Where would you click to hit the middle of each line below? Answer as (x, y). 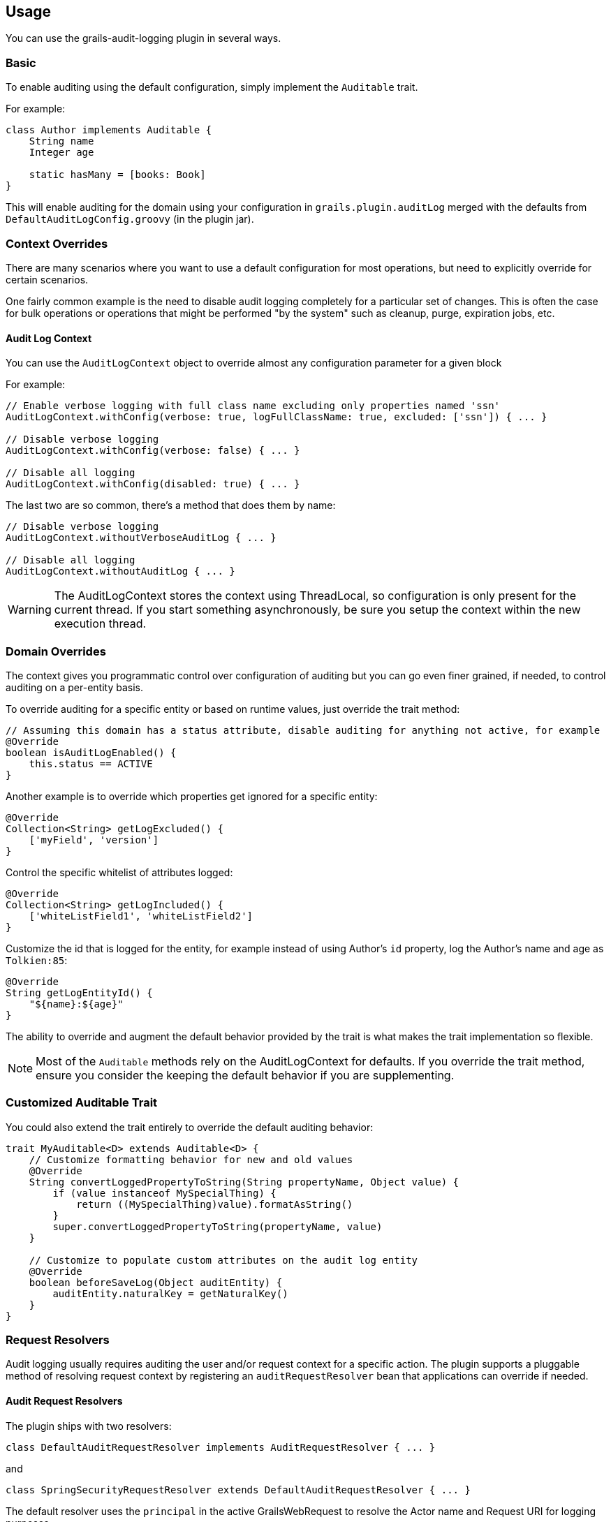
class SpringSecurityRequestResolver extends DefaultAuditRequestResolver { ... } (238, 1490)
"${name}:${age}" (76, 1004)
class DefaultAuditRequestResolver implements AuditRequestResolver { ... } (221, 1447)
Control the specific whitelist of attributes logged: (119, 872)
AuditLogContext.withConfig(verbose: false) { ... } (153, 451)
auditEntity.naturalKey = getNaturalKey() (170, 1293)
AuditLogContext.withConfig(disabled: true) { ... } (153, 484)
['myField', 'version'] (94, 840)
